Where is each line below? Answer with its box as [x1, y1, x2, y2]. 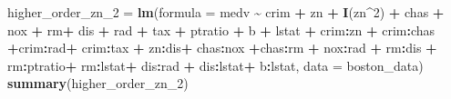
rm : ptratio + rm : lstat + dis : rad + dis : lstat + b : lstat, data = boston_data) [7, 55, 424, 74]
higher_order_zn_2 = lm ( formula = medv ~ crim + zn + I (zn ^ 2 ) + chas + [7, 3, 445, 21]
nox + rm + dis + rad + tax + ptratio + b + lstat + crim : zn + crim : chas [7, 20, 436, 39]
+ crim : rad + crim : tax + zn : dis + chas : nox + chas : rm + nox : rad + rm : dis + [7, 38, 437, 57]
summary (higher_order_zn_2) [7, 74, 189, 93]
